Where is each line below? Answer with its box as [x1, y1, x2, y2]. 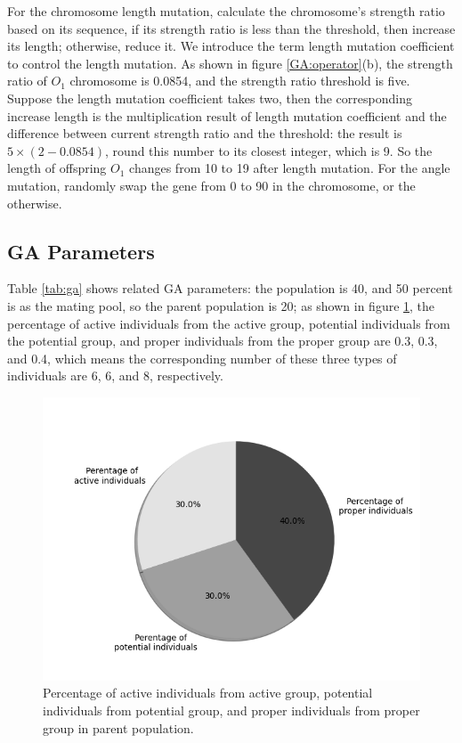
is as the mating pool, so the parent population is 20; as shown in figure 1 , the [7, 296, 435, 314]
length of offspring [7, 159, 107, 177]
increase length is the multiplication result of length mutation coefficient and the [7, 106, 447, 125]
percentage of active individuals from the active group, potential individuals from [7, 314, 450, 332]
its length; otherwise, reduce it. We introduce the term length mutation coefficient [7, 37, 455, 55]
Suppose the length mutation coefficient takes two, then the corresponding [7, 88, 412, 107]
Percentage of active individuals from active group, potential [43, 683, 373, 702]
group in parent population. [43, 718, 194, 737]
